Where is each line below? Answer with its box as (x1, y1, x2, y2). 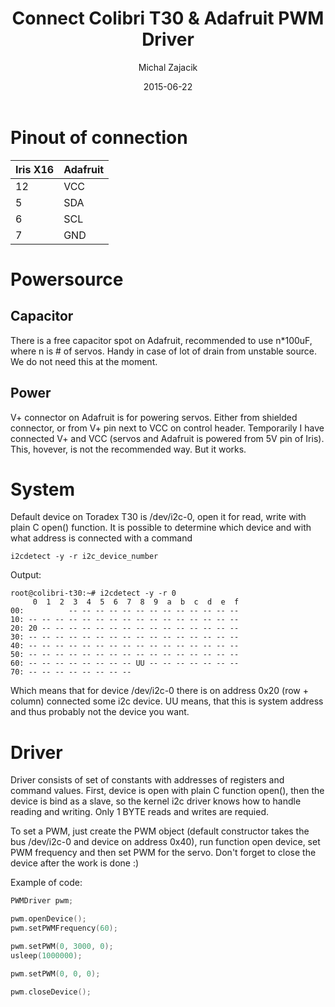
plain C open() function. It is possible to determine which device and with (10, 522, 312, 534)
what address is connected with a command (10, 532, 193, 544)
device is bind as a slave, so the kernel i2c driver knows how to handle (10, 795, 302, 807)
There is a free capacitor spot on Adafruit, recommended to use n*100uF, (10, 334, 313, 346)
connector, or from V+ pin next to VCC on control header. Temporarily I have (10, 422, 325, 434)
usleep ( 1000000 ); (10, 950, 83, 961)
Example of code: (10, 877, 83, 889)
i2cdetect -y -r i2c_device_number (10, 552, 159, 562)
